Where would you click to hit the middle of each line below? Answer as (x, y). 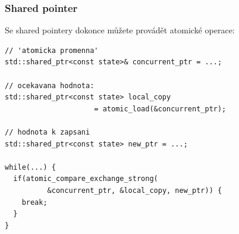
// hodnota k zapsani (48, 132)
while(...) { (30, 167)
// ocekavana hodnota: (50, 85)
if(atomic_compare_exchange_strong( (86, 179)
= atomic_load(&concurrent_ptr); (160, 109)
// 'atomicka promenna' (52, 50)
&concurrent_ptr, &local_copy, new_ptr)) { (135, 190)
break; (34, 202)
